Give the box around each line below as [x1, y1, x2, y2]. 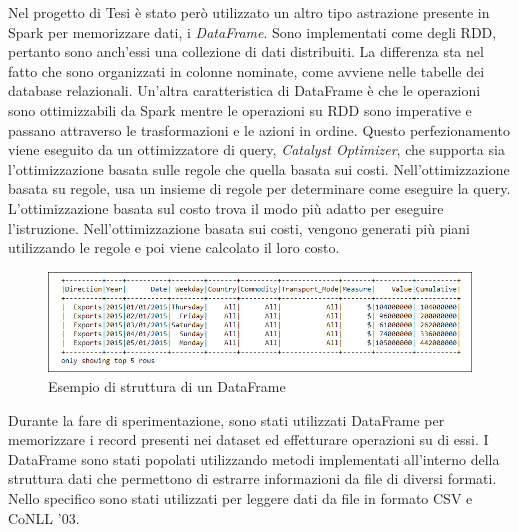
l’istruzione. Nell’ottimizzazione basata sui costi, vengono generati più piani [8, 217, 471, 238]
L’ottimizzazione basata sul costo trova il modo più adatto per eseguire [8, 197, 444, 218]
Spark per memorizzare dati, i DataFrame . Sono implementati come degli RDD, [8, 21, 497, 42]
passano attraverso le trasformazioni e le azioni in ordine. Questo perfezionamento [8, 119, 510, 140]
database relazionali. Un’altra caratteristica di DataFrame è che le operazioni [8, 80, 481, 101]
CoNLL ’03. [8, 507, 80, 528]
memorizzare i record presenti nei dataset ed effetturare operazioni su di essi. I [8, 429, 489, 450]
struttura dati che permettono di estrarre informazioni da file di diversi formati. [8, 468, 497, 489]
